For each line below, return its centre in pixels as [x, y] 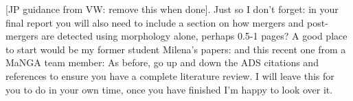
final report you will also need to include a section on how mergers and [155, 22]
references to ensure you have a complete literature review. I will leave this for [170, 75]
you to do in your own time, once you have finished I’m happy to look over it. [169, 89]
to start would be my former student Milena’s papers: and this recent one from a [176, 49]
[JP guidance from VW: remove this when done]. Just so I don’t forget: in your [172, 9]
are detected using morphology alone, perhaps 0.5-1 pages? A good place [194, 36]
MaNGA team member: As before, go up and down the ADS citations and [162, 62]
